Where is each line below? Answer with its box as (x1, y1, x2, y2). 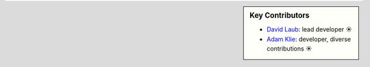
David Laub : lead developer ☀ (267, 25, 353, 33)
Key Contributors (249, 11, 310, 20)
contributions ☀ (267, 44, 312, 53)
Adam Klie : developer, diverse (267, 35, 351, 43)
